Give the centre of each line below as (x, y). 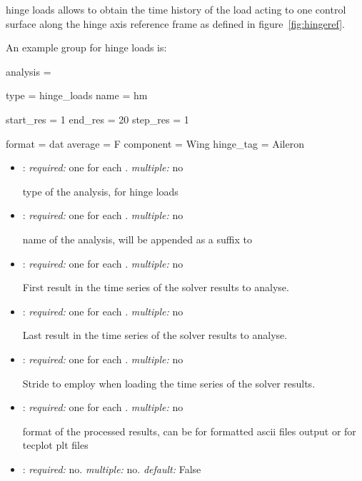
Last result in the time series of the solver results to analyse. (155, 335)
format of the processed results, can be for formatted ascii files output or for (189, 431)
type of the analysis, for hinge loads (100, 191)
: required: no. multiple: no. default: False (112, 469)
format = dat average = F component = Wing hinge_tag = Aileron (155, 143)
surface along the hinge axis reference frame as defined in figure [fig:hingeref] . (175, 23)
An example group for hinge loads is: (86, 47)
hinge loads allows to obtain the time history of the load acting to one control (176, 9)
